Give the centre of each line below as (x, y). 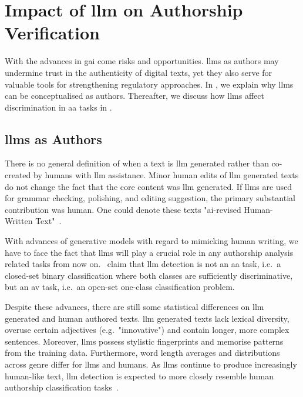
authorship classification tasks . (62, 387)
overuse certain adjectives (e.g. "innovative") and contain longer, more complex (147, 330)
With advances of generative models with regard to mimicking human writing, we (151, 241)
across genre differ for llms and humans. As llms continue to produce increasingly (151, 364)
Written (19, 221)
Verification (52, 33)
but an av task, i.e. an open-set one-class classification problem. (120, 287)
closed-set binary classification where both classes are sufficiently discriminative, (149, 275)
